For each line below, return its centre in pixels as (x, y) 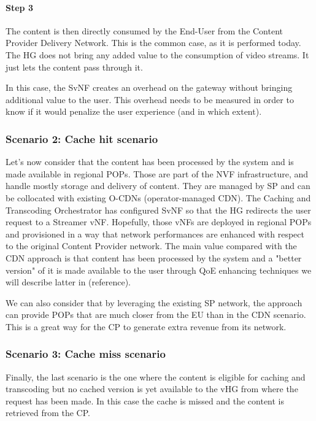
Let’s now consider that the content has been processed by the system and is (150, 162)
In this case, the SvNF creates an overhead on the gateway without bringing (149, 87)
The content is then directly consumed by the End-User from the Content (145, 30)
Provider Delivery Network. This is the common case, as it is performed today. (153, 43)
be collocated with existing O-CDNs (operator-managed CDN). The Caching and (158, 197)
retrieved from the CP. (48, 413)
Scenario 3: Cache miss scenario (86, 354)
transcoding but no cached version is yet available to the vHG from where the (152, 389)
